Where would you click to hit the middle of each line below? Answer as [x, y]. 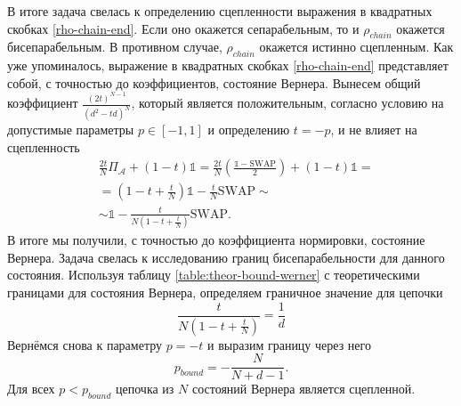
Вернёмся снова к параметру [85, 344]
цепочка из [145, 389]
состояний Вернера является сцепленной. [303, 389]
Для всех [31, 389]
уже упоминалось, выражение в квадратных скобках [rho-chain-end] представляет [228, 65]
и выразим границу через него [289, 344]
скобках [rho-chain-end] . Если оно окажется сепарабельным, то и [183, 28]
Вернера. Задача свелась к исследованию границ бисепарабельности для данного [226, 257]
